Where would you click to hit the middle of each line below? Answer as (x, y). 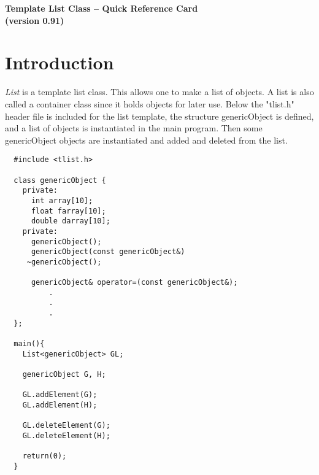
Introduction (60, 62)
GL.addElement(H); (60, 405)
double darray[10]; (71, 221)
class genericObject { (60, 180)
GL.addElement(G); (60, 395)
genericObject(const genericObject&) (108, 252)
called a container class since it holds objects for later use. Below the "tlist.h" (150, 103)
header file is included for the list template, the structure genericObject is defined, (159, 116)
